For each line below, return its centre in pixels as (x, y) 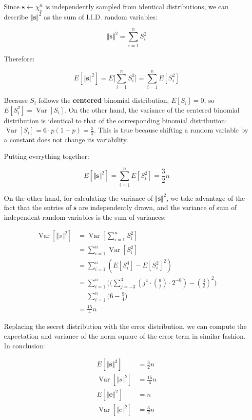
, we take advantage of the (206, 198)
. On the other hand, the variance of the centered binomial (152, 109)
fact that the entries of (38, 207)
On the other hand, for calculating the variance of (78, 198)
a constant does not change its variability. (66, 140)
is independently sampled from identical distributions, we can (137, 6)
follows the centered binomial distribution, (104, 100)
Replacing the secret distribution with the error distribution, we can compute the (126, 326)
